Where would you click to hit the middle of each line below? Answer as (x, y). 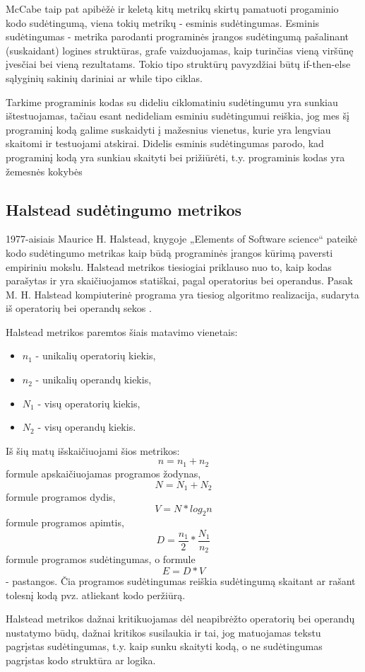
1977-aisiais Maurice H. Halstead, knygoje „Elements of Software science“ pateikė (181, 239)
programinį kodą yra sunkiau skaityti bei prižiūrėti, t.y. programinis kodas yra (175, 157)
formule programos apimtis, (65, 522)
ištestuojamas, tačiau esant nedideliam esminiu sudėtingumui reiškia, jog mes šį (178, 116)
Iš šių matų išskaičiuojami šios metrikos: (93, 450)
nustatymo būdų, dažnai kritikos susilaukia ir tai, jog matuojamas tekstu (163, 632)
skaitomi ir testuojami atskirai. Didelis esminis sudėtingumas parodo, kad (165, 143)
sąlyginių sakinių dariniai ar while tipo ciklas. (104, 77)
